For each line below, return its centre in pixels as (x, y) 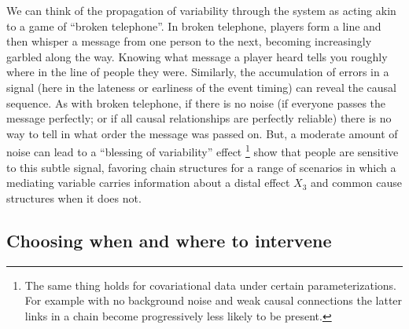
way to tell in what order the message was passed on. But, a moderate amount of (202, 133)
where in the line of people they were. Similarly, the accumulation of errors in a (198, 72)
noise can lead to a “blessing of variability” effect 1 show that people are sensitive (203, 150)
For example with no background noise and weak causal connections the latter (214, 300)
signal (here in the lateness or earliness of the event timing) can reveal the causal (202, 87)
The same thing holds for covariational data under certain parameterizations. (211, 285)
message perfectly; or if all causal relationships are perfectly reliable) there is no (199, 118)
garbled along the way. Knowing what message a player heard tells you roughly (197, 56)
